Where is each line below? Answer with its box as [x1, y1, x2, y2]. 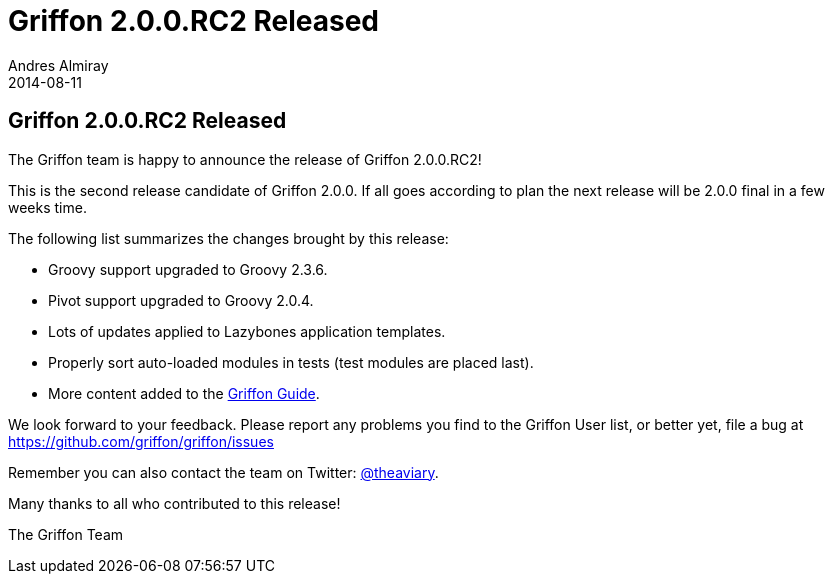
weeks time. [8, 198, 87, 216]
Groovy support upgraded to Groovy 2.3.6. [48, 260, 328, 278]
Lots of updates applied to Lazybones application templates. [48, 322, 446, 340]
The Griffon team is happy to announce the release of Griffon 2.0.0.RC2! [8, 150, 482, 168]
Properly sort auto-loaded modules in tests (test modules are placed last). [48, 353, 534, 371]
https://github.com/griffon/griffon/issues [8, 432, 274, 450]
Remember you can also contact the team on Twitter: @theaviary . [8, 463, 439, 481]
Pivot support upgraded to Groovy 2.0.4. [48, 291, 314, 309]
